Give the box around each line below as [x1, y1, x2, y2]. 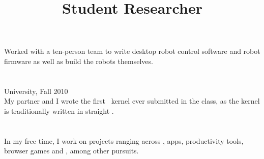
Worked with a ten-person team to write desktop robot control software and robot [4, 46, 260, 56]
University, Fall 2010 [4, 85, 68, 96]
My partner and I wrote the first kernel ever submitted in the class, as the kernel [4, 96, 260, 106]
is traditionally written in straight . [4, 105, 114, 116]
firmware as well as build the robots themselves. [4, 55, 153, 66]
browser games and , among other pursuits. [4, 145, 139, 156]
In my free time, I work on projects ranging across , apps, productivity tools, [4, 135, 244, 146]
